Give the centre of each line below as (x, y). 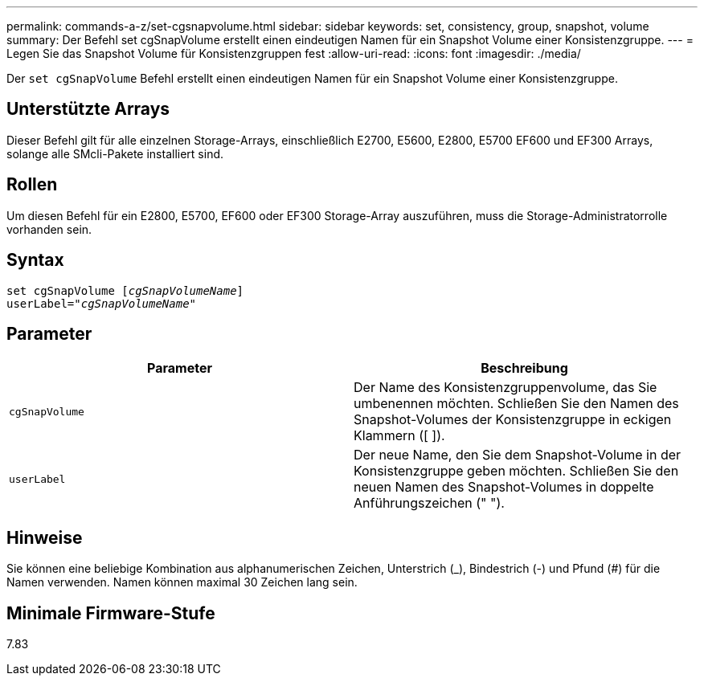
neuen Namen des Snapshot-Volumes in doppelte (504, 487)
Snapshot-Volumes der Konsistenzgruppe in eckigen (513, 420)
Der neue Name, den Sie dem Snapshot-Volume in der (518, 455)
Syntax (35, 260)
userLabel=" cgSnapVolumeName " (102, 303)
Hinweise (45, 537)
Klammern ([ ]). (399, 436)
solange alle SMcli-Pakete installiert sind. (115, 153)
